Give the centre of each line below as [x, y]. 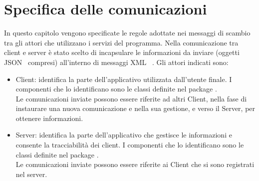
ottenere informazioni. [49, 118]
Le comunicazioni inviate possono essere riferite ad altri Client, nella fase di [131, 98]
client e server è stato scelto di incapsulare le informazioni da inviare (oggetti [122, 52]
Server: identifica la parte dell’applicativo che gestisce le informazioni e [124, 135]
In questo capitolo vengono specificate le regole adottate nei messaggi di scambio [127, 33]
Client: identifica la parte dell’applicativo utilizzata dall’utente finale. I [124, 79]
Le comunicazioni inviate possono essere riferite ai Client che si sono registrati [135, 164]
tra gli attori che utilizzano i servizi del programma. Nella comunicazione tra [121, 42]
